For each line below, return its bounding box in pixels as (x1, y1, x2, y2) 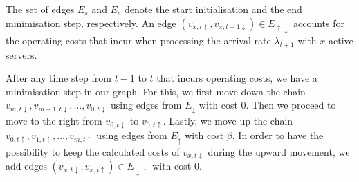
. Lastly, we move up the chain (163, 113, 293, 128)
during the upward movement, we (208, 144, 350, 158)
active (328, 33, 353, 47)
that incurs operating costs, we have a (156, 71, 317, 85)
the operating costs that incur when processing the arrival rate (6, 33, 271, 47)
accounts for (293, 15, 344, 30)
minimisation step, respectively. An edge (6, 15, 176, 30)
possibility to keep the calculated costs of (6, 144, 180, 158)
